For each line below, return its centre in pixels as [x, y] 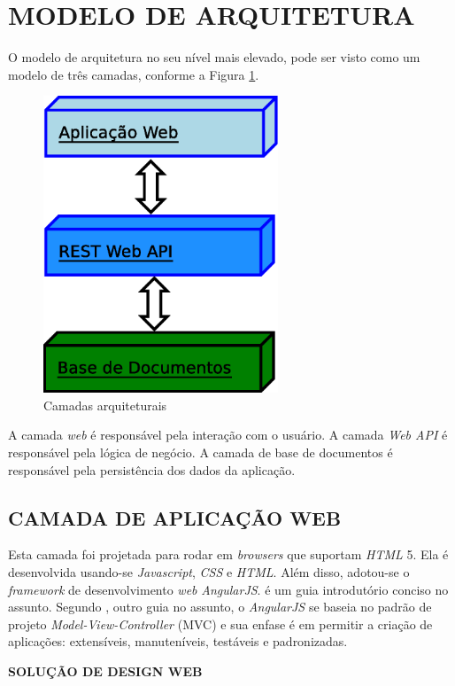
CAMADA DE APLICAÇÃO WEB [175, 517]
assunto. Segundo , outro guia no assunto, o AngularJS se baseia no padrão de [220, 607]
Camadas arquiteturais [105, 405]
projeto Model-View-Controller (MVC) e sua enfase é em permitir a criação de [220, 624]
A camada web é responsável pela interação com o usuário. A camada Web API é [228, 435]
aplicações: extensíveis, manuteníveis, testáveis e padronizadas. [178, 641]
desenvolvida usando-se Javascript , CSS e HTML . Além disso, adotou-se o [209, 571]
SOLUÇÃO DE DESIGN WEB [105, 670]
